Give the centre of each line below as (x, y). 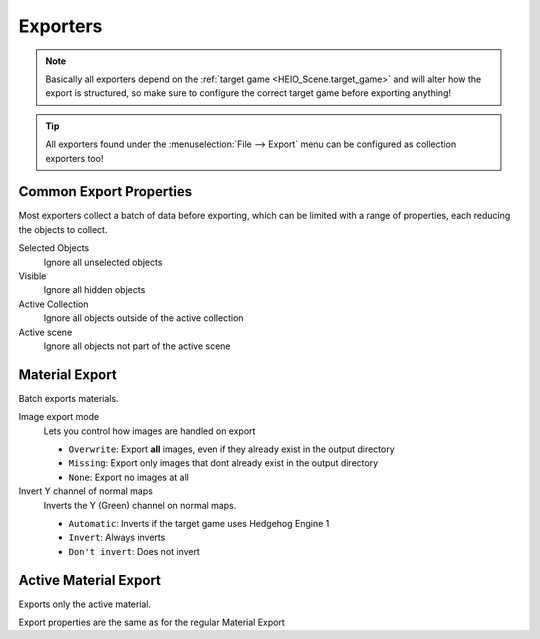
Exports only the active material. (85, 604)
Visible (32, 276)
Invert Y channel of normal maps (86, 491)
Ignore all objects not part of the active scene (137, 346)
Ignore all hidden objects (94, 290)
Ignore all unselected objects (103, 262)
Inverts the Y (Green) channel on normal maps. (140, 505)
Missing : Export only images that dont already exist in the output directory (223, 463)
